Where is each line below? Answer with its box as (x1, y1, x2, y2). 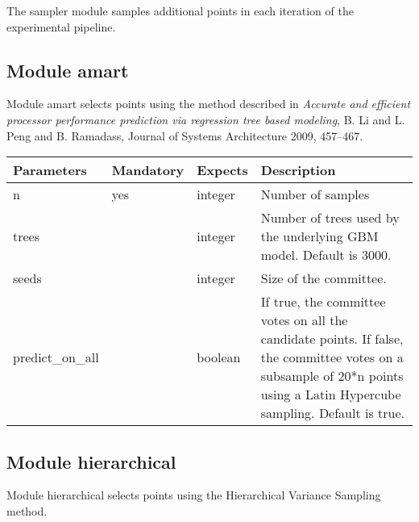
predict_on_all (13, 348, 99, 367)
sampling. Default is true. (260, 403, 405, 423)
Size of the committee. (260, 269, 387, 288)
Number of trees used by (260, 208, 400, 228)
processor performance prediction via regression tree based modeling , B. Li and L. (6, 111, 405, 127)
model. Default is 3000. (260, 245, 392, 265)
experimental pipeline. (6, 18, 116, 35)
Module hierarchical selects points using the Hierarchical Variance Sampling (6, 487, 381, 503)
